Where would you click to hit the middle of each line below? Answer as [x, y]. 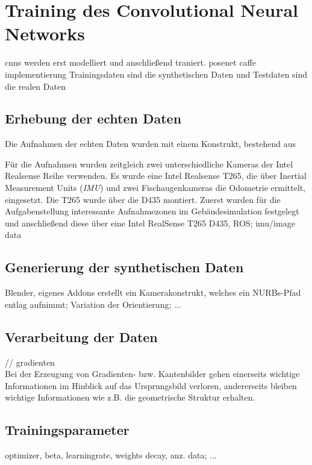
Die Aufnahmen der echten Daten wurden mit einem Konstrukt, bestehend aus [150, 144]
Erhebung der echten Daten [93, 118]
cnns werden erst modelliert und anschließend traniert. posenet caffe [130, 62]
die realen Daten [35, 86]
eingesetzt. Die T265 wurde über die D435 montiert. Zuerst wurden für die [143, 199]
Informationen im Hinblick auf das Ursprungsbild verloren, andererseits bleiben [151, 385]
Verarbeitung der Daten [81, 336]
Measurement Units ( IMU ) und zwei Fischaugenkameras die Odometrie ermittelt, [155, 188]
